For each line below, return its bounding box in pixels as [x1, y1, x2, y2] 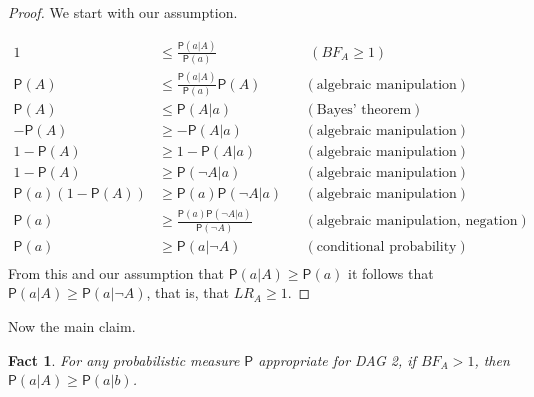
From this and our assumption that [8, 262, 224, 283]
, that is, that [146, 282, 229, 303]
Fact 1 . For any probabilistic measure [8, 349, 240, 370]
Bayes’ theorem [316, 102, 412, 117]
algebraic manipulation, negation [316, 214, 518, 229]
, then [474, 349, 510, 370]
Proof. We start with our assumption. [8, 2, 238, 22]
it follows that [348, 262, 434, 283]
